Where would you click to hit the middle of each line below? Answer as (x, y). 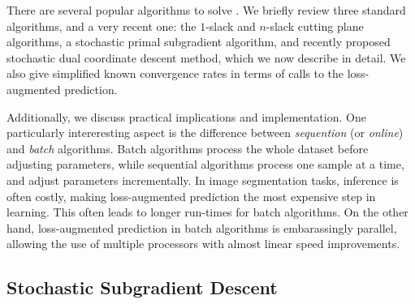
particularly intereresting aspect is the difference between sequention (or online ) (205, 133)
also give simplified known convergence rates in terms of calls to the (175, 73)
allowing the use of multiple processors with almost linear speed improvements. (203, 244)
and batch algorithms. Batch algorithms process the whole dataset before (188, 148)
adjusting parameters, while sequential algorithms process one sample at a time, (205, 164)
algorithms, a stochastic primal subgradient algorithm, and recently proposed (199, 42)
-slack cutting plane (315, 26)
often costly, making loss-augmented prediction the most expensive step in (191, 196)
